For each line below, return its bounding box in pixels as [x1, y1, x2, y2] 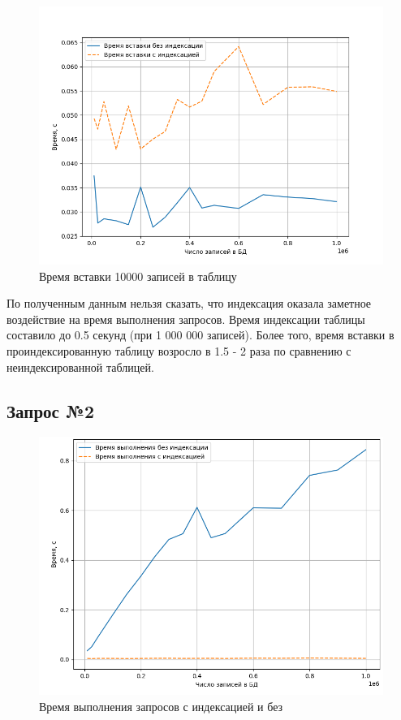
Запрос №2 [6, 398, 95, 423]
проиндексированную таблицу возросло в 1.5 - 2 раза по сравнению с [6, 342, 351, 359]
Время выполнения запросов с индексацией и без [39, 697, 283, 714]
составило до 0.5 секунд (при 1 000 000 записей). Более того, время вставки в [6, 326, 395, 343]
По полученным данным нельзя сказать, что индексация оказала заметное [6, 295, 372, 312]
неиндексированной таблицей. [6, 358, 154, 375]
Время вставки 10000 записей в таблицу [39, 267, 237, 284]
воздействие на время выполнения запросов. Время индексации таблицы [6, 310, 365, 327]
